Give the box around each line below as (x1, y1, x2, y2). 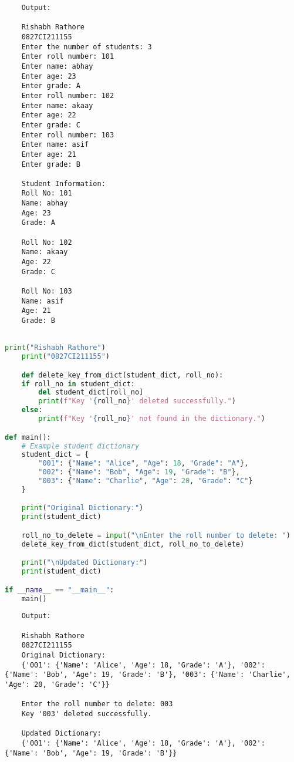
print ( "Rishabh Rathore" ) (5, 343, 106, 352)
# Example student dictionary (21, 441, 140, 450)
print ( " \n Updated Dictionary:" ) (21, 558, 148, 567)
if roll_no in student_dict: (21, 379, 135, 388)
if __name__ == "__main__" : (5, 585, 114, 594)
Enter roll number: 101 (21, 52, 114, 61)
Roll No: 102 (21, 238, 72, 247)
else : (21, 406, 43, 414)
